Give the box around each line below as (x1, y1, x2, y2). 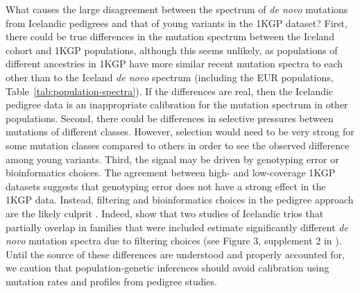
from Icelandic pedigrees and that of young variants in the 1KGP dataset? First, (6, 15, 348, 30)
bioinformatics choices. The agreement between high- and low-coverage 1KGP (6, 165, 336, 180)
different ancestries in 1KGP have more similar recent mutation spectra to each (6, 56, 343, 71)
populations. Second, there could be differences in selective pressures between (6, 110, 334, 125)
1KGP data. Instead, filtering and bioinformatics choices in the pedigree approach (6, 192, 354, 207)
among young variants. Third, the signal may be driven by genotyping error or (6, 151, 339, 166)
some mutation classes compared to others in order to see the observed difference (6, 137, 350, 152)
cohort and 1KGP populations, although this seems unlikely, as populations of (6, 42, 338, 57)
